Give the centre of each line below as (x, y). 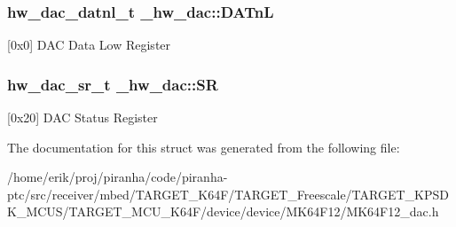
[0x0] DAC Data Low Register (89, 45)
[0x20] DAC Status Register (83, 117)
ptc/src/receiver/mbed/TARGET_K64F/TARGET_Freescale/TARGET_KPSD (228, 194)
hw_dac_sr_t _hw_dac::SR (113, 84)
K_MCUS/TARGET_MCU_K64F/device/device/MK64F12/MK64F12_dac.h (223, 211)
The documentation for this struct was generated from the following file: (204, 147)
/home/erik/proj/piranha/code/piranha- (118, 177)
